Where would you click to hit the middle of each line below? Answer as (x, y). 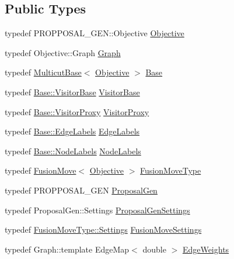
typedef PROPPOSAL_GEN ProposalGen (81, 190)
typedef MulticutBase (43, 72)
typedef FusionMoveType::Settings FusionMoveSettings (103, 229)
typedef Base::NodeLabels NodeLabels (73, 151)
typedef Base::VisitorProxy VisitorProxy (77, 111)
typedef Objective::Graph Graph (63, 52)
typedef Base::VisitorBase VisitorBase (72, 91)
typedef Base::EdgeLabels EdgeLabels (72, 131)
